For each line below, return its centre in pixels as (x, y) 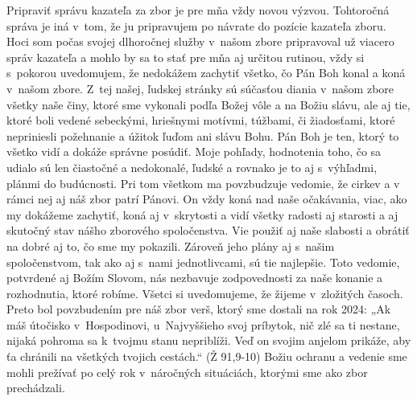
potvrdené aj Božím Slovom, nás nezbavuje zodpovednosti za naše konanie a (195, 278)
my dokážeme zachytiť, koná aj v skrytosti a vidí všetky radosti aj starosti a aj (202, 214)
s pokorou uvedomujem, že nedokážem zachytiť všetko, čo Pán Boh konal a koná (206, 73)
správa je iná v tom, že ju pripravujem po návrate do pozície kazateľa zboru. (196, 25)
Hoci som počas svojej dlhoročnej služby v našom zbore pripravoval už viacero (200, 41)
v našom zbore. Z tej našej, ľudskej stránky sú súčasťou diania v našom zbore (200, 88)
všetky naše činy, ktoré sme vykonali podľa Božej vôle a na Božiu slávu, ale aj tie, (208, 104)
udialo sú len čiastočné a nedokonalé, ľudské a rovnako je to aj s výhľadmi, (192, 167)
